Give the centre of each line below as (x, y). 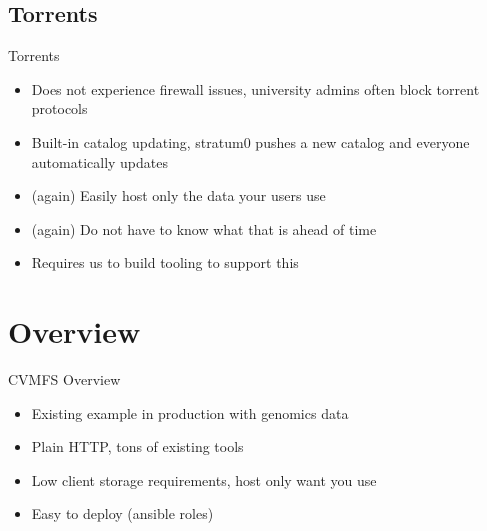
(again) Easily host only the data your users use (178, 195)
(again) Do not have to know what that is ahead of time (204, 228)
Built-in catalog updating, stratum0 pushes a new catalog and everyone (250, 141)
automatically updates (100, 161)
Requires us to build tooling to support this (165, 262)
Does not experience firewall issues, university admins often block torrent (255, 88)
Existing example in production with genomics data (190, 412)
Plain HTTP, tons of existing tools (137, 446)
